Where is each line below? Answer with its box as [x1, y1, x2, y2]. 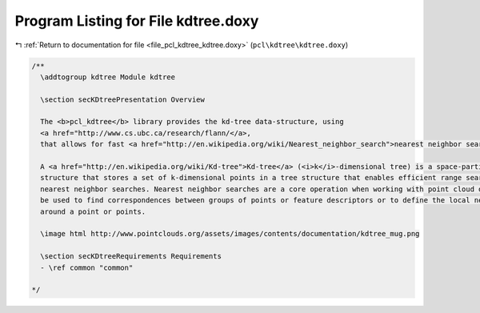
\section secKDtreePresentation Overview [40, 94, 206, 104]
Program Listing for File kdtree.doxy [14, 12, 259, 30]
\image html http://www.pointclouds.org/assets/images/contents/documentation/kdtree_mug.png [40, 229, 420, 239]
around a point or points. [40, 207, 146, 216]
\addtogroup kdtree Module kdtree [40, 72, 176, 82]
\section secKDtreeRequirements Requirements [40, 252, 222, 261]
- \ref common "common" [40, 263, 134, 272]
